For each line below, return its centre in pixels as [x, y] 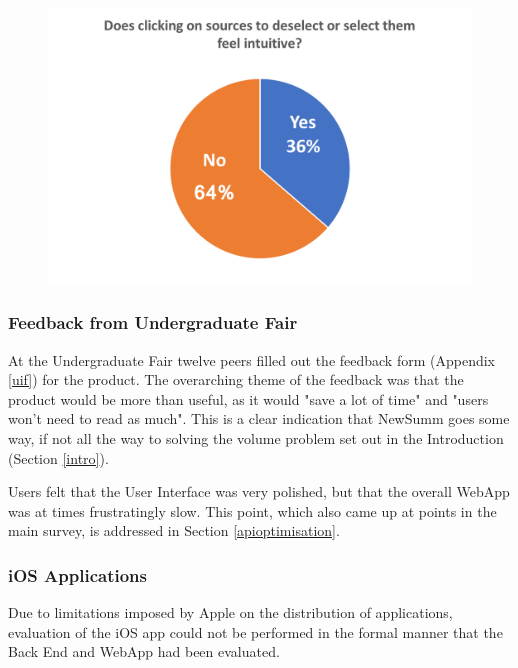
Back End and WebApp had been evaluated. [144, 651]
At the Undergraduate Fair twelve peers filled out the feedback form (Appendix [251, 359]
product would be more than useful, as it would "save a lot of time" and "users [248, 398]
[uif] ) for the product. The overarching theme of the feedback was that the [236, 379]
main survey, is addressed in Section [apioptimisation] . [174, 530]
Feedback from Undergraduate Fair [153, 322]
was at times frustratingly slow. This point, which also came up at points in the [252, 510]
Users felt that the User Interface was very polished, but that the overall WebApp [259, 491]
